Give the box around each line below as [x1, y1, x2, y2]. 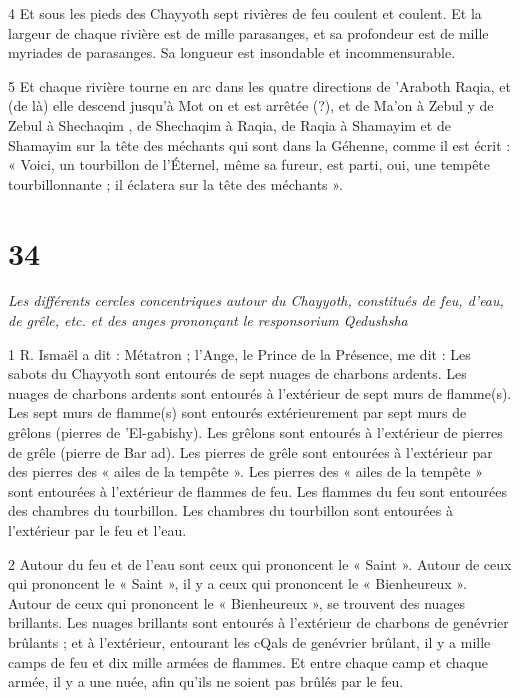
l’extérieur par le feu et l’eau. [8, 520, 187, 540]
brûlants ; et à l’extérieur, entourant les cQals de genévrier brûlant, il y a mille [8, 631, 491, 652]
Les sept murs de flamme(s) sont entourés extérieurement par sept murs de [8, 402, 467, 423]
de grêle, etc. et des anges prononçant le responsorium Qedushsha [8, 310, 408, 331]
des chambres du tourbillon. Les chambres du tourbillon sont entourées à [8, 500, 453, 521]
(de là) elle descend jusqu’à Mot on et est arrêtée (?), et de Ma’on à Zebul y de [8, 95, 494, 116]
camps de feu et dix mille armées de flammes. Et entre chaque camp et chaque [8, 651, 488, 672]
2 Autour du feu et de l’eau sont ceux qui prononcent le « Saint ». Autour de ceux [8, 553, 512, 574]
